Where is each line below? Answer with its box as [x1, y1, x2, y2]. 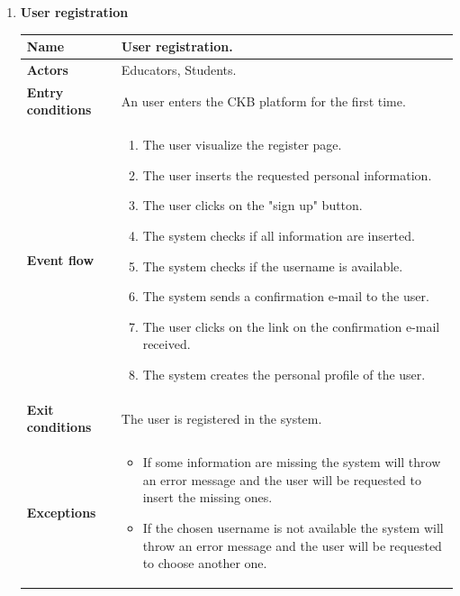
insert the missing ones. [142, 488, 273, 507]
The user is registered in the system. [121, 408, 322, 427]
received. [142, 335, 191, 353]
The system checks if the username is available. [142, 256, 403, 275]
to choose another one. [142, 554, 267, 573]
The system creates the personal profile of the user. [142, 364, 426, 383]
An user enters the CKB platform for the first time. [121, 91, 406, 110]
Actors [26, 60, 68, 78]
